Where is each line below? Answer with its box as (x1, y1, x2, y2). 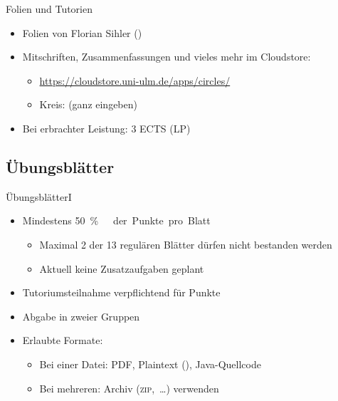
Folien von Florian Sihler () (22, 25, 142, 40)
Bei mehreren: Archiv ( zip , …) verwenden (39, 380, 219, 395)
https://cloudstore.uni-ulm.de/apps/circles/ (39, 73, 231, 88)
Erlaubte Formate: (22, 333, 103, 348)
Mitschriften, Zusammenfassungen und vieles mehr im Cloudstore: (22, 49, 311, 64)
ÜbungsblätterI (6, 189, 72, 204)
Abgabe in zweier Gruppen (22, 308, 140, 323)
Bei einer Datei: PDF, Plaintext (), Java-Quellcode (39, 356, 261, 371)
